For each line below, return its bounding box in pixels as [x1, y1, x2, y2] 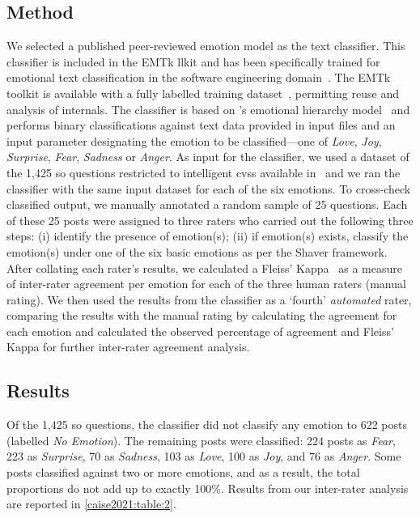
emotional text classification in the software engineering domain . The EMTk [6, 69, 391, 86]
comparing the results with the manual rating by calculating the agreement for [6, 307, 397, 324]
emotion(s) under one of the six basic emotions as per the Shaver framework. [6, 243, 388, 260]
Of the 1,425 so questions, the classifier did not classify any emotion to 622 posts [6, 416, 407, 433]
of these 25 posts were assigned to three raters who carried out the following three [6, 211, 414, 228]
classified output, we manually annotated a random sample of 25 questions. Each [6, 196, 408, 213]
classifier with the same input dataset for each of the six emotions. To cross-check [6, 180, 411, 197]
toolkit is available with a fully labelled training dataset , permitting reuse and [6, 84, 399, 101]
